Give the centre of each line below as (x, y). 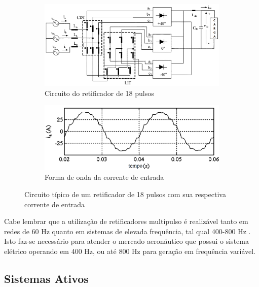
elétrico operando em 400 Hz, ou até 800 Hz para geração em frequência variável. (130, 251)
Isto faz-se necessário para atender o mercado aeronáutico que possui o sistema (126, 241)
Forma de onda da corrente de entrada (104, 177)
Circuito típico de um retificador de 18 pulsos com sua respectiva (125, 194)
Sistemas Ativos (46, 278)
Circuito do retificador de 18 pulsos (99, 93)
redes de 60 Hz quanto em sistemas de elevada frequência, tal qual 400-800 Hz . (127, 231)
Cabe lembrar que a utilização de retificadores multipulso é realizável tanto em (126, 221)
